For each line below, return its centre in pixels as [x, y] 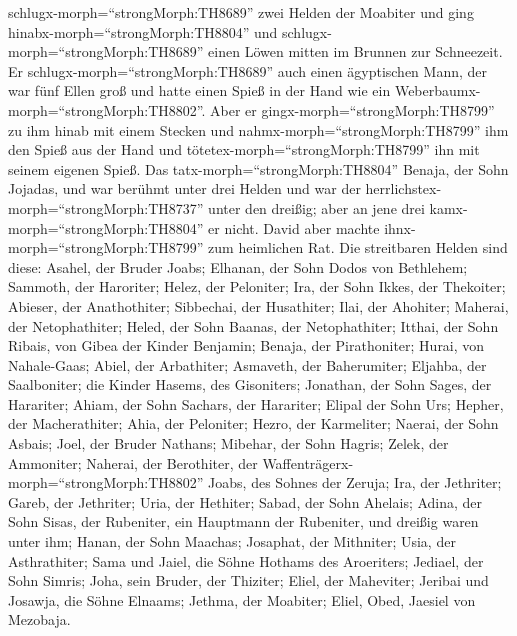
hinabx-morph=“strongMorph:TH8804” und [143, 31]
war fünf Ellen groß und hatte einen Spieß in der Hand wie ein [199, 90]
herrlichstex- [403, 188]
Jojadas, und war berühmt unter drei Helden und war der [184, 188]
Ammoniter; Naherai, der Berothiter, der [133, 462]
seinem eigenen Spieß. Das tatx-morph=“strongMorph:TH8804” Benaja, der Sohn [258, 168]
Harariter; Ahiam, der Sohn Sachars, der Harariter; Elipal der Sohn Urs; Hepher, [256, 403]
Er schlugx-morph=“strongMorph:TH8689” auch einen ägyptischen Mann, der [248, 70]
